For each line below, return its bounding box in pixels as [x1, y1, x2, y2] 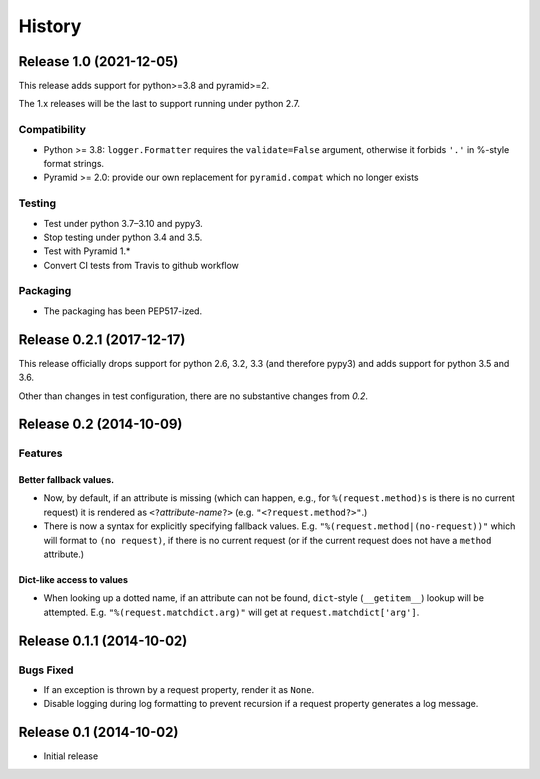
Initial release [43, 750, 99, 762]
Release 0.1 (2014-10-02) [18, 724, 179, 741]
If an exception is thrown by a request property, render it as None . [43, 683, 315, 695]
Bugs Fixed [18, 663, 74, 677]
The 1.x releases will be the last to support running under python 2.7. [18, 98, 300, 110]
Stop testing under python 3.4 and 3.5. [43, 231, 203, 243]
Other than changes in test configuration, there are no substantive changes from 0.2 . [18, 390, 369, 402]
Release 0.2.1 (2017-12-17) [18, 331, 186, 348]
